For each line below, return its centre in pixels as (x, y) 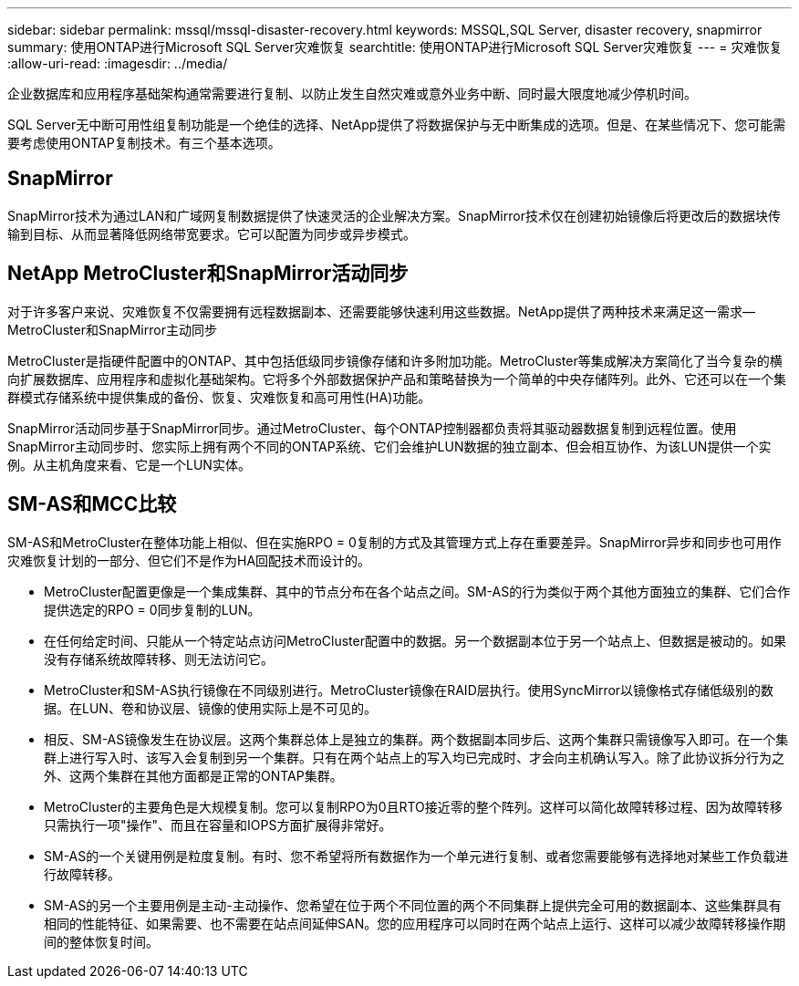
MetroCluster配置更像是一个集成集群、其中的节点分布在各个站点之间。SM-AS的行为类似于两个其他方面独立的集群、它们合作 (417, 591)
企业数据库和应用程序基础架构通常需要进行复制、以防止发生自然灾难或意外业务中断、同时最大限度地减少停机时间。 (352, 93)
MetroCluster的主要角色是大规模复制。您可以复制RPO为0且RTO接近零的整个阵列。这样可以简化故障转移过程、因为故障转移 (413, 806)
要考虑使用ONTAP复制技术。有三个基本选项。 (144, 143)
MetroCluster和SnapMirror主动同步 (112, 329)
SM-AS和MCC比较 (92, 504)
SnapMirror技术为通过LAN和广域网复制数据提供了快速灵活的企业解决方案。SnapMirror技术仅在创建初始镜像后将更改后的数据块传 (394, 215)
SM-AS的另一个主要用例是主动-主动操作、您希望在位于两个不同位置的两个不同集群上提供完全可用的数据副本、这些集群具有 (413, 905)
